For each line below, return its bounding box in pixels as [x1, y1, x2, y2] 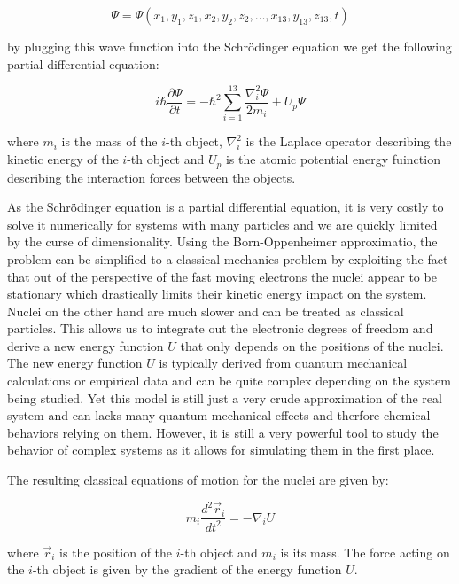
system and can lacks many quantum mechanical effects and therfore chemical [7, 406, 431, 424]
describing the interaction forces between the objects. [7, 167, 296, 186]
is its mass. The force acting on [280, 542, 450, 561]
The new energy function [7, 354, 143, 372]
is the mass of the [61, 132, 158, 151]
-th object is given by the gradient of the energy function [32, 560, 342, 579]
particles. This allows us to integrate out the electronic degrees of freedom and [7, 319, 433, 338]
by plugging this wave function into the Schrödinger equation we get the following [7, 37, 452, 55]
